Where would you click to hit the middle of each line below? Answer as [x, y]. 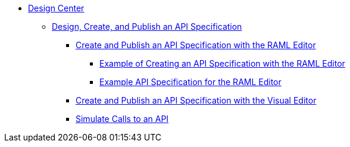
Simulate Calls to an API [122, 119]
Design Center [56, 8]
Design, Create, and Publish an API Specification [147, 26]
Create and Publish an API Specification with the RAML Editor [196, 45]
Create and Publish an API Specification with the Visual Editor [196, 100]
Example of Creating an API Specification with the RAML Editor [222, 63]
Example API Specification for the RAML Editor [190, 82]
